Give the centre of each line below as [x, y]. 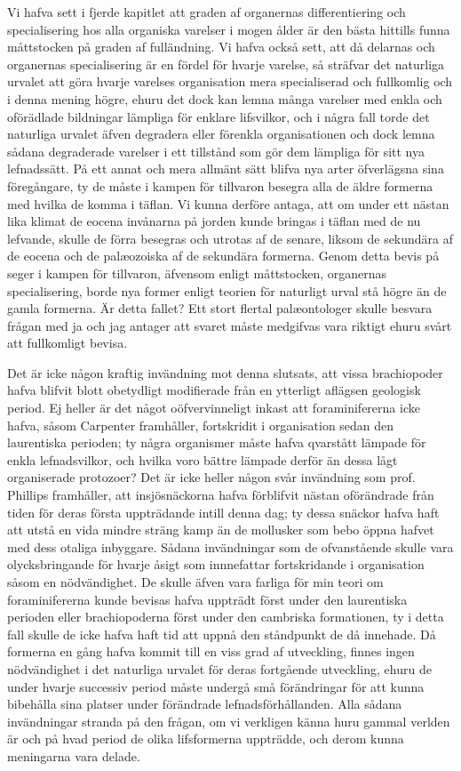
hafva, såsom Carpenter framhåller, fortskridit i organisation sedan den [201, 425]
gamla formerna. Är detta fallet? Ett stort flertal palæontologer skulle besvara [220, 308]
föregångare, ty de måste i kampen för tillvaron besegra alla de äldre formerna [220, 185]
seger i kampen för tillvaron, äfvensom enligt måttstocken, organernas [197, 273]
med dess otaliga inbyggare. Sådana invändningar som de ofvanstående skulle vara [230, 546]
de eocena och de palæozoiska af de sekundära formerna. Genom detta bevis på [223, 256]
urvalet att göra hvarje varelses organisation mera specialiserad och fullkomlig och [230, 81]
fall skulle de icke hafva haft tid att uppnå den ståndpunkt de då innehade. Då [222, 634]
